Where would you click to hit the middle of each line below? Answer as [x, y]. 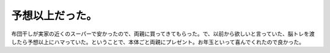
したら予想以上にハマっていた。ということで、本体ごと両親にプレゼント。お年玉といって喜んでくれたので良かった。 [158, 42]
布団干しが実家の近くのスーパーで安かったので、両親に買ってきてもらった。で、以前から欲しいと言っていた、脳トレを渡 [163, 34]
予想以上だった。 [54, 16]
